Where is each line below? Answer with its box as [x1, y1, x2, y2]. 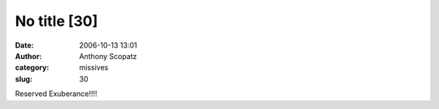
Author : [15, 51, 42, 61]
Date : [15, 40, 34, 50]
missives [79, 63, 109, 73]
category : [15, 63, 50, 73]
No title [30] [15, 12, 98, 30]
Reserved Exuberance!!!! [15, 89, 98, 99]
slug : [15, 73, 33, 84]
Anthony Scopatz [79, 51, 137, 61]
